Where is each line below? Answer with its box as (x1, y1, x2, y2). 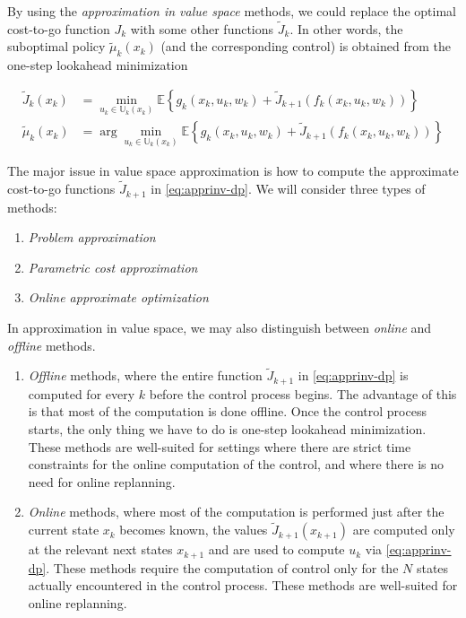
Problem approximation (28, 228, 156, 247)
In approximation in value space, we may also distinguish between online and (7, 318, 432, 336)
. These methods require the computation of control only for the (46, 558, 399, 577)
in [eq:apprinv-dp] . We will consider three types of (151, 179, 426, 198)
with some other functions (130, 19, 274, 38)
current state (28, 520, 99, 539)
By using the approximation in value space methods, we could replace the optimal (7, 2, 456, 20)
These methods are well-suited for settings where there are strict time (28, 437, 411, 456)
